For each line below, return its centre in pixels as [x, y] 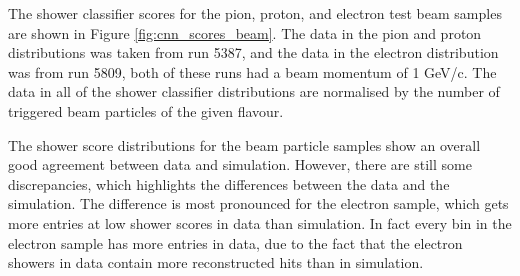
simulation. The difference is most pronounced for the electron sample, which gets [258, 203]
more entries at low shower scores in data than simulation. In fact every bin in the [260, 222]
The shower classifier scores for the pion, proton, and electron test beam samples [255, 13]
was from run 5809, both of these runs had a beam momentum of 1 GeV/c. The [252, 71]
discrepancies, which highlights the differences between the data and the [229, 183]
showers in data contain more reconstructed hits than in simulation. [216, 262]
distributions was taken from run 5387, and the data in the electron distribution [253, 52]
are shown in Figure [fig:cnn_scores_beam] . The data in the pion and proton [245, 32]
